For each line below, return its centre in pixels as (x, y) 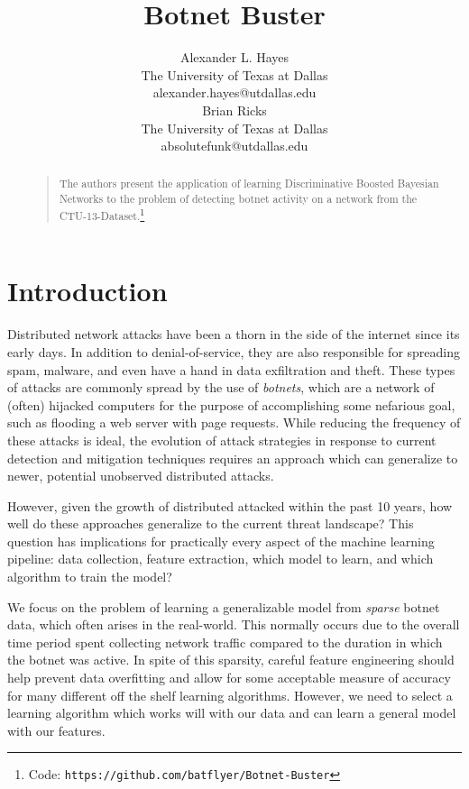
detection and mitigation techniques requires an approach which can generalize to (233, 458)
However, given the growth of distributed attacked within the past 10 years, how (230, 505)
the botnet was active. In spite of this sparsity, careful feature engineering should (231, 660)
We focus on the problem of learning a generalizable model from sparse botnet (224, 606)
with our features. (56, 730)
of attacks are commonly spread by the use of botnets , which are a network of (221, 387)
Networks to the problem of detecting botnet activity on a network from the (238, 199)
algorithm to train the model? (90, 577)
